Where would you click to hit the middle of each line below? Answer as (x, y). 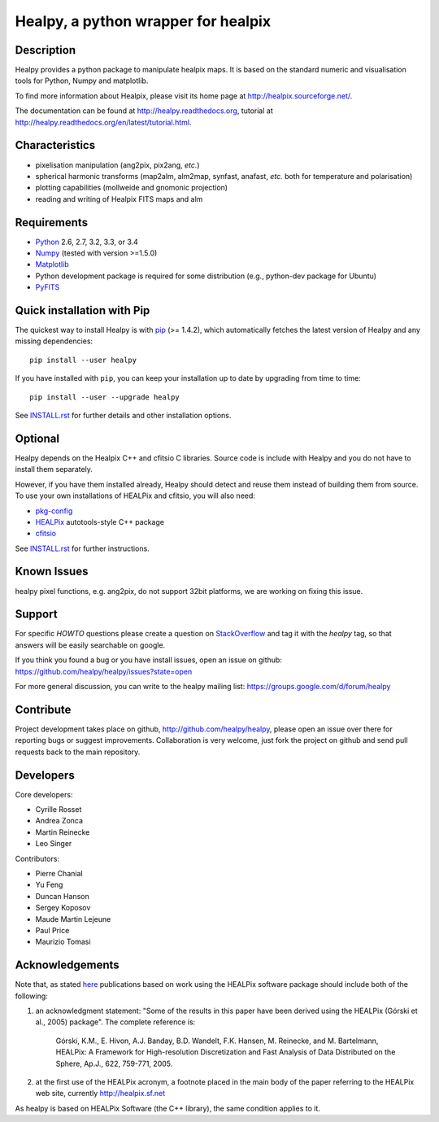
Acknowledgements (67, 965)
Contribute (43, 709)
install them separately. (54, 469)
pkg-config (54, 511)
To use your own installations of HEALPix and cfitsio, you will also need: (135, 496)
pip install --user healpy (83, 360)
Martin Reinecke (63, 832)
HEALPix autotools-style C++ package (100, 522)
